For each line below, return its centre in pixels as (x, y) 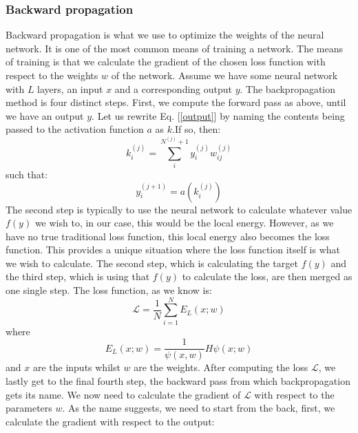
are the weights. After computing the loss (221, 367)
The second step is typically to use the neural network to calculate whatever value (179, 209)
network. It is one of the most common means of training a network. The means (174, 48)
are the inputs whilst (76, 367)
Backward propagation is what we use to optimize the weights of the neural (165, 35)
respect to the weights (52, 75)
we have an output (45, 115)
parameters (29, 408)
